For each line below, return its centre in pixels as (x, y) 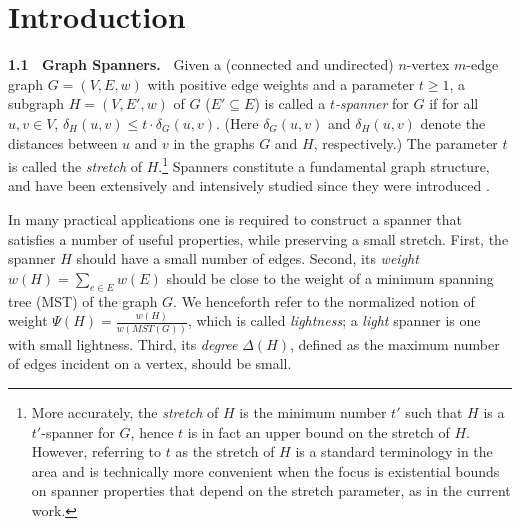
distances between (63, 142)
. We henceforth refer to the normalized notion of (324, 300)
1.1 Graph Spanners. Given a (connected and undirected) (201, 64)
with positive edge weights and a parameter (281, 83)
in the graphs (214, 142)
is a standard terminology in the (394, 451)
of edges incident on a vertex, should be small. (150, 363)
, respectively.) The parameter (405, 142)
